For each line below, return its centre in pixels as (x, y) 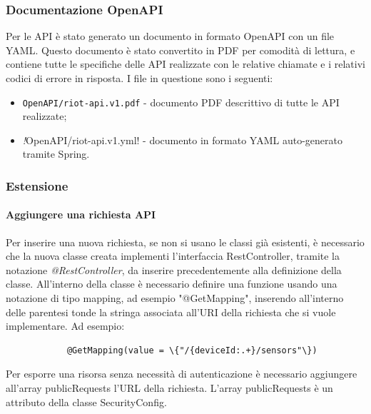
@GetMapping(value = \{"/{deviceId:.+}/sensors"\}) (192, 350)
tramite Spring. (56, 154)
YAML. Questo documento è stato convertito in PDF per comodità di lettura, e (181, 50)
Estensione (37, 185)
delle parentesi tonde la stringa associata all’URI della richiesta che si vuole (171, 312)
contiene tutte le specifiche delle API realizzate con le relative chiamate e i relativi (185, 64)
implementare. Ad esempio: (65, 326)
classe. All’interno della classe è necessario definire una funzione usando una (172, 284)
